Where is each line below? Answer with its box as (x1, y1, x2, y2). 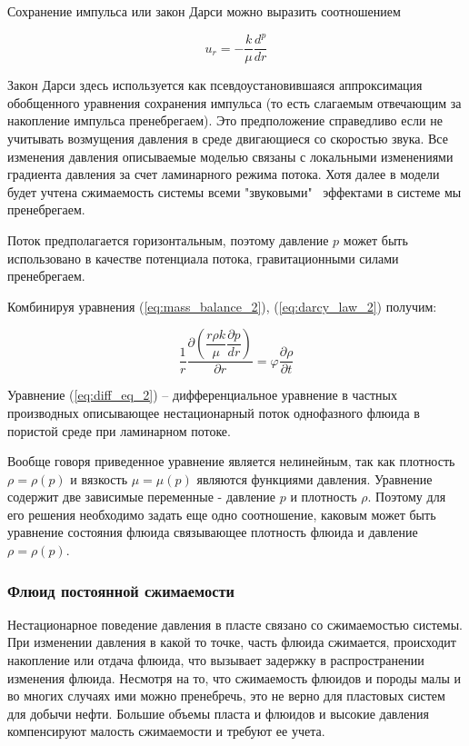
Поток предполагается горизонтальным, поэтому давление (7, 230, 329, 249)
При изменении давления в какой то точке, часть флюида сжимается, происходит (7, 632, 456, 652)
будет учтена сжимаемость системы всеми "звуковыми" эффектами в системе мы (7, 182, 462, 201)
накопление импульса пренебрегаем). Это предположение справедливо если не (7, 111, 443, 130)
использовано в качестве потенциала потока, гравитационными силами (7, 248, 399, 267)
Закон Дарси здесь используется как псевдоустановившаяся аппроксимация (7, 75, 423, 94)
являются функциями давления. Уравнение (196, 469, 433, 488)
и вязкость (70, 469, 128, 488)
